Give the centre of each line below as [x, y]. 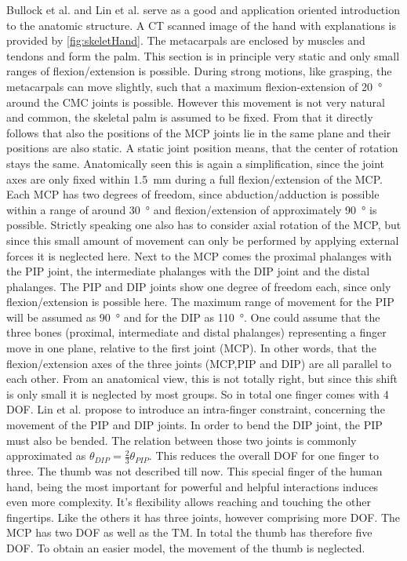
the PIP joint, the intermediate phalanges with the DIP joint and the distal [188, 271]
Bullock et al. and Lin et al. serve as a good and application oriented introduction [203, 9]
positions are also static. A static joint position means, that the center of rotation [202, 148]
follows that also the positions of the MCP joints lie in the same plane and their [199, 132]
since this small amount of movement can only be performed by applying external [203, 240]
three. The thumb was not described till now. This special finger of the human [194, 471]
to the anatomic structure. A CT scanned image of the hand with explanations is [201, 25]
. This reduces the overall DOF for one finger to [263, 455]
